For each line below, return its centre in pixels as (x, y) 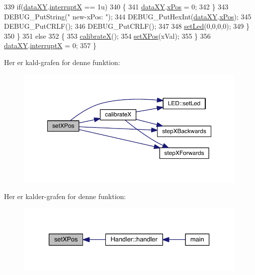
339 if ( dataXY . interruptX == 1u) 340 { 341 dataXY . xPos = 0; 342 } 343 (116, 6)
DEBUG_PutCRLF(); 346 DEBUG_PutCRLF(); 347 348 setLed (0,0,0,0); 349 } (127, 26)
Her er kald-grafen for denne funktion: (62, 62)
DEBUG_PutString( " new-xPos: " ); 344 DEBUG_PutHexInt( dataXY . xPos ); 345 (128, 16)
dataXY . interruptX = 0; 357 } (50, 45)
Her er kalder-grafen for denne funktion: (65, 196)
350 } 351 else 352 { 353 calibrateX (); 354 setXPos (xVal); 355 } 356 (107, 35)
